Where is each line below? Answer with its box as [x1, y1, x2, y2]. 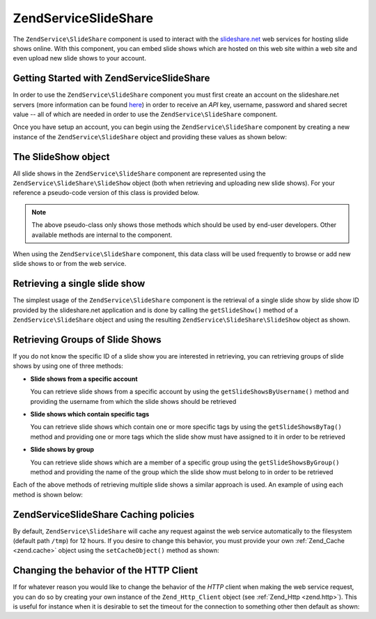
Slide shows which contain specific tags [30, 409, 150, 418]
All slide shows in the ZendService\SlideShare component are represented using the [13, 169, 266, 178]
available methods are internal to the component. [31, 230, 173, 239]
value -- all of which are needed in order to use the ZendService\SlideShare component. [13, 110, 278, 118]
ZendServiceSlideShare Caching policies [13, 508, 195, 520]
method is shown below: [13, 490, 84, 499]
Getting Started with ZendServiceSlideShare [13, 72, 210, 84]
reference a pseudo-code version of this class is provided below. [13, 189, 200, 197]
